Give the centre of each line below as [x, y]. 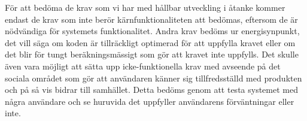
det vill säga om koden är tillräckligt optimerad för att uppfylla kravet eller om [150, 42]
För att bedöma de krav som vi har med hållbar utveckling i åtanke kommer [145, 7]
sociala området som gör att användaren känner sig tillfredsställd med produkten [153, 78]
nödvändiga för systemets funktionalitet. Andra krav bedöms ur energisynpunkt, [152, 31]
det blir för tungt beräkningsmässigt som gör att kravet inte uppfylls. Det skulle [152, 54]
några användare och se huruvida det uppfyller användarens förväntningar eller [150, 101]
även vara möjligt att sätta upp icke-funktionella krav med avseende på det [143, 66]
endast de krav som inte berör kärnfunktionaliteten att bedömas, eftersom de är [151, 19]
